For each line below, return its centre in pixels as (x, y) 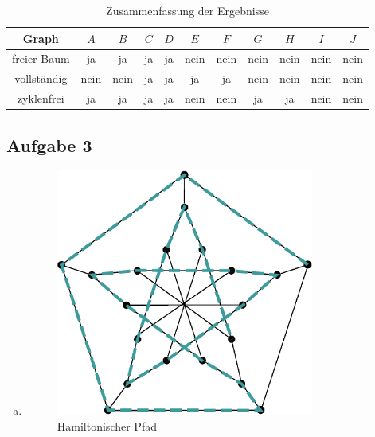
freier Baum (41, 59)
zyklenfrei (41, 98)
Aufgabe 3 (49, 144)
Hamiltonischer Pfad (107, 425)
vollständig (41, 78)
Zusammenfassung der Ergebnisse (187, 10)
